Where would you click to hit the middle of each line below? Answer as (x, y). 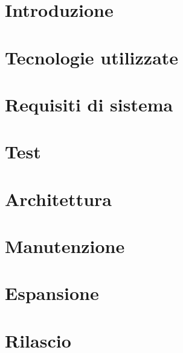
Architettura (58, 198)
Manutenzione (65, 246)
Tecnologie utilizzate (92, 57)
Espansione (52, 293)
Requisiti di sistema (89, 104)
